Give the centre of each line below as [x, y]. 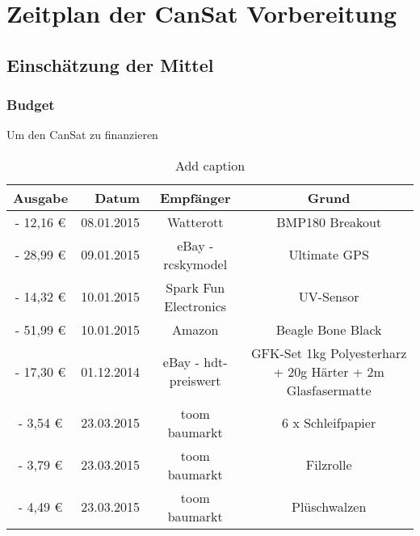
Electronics [195, 306]
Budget [31, 105]
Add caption [210, 165]
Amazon [195, 329]
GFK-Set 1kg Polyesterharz [329, 352]
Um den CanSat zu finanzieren [82, 135]
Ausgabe [41, 197]
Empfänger [195, 197]
